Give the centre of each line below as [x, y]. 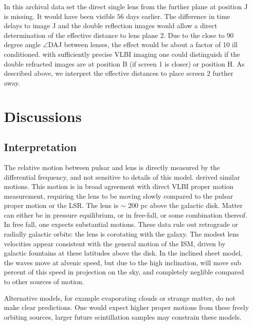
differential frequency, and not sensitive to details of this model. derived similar [122, 177]
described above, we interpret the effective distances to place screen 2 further [119, 73]
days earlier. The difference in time [178, 16]
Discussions [43, 116]
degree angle [22, 44]
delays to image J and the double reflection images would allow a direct [111, 26]
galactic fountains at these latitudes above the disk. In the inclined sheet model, [123, 253]
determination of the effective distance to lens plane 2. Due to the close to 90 [119, 35]
